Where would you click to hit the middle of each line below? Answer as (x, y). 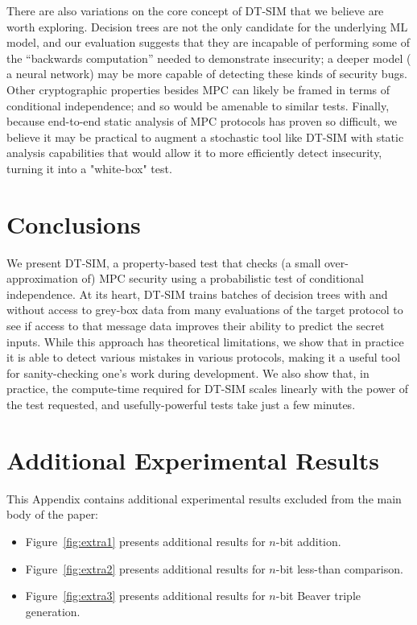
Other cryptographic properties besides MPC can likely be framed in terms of (198, 89)
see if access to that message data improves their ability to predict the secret (196, 326)
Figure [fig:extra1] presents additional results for (145, 541)
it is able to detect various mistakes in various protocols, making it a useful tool (204, 357)
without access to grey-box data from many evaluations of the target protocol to (205, 310)
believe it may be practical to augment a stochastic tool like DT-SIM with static (205, 137)
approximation (42, 278)
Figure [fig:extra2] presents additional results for (145, 568)
